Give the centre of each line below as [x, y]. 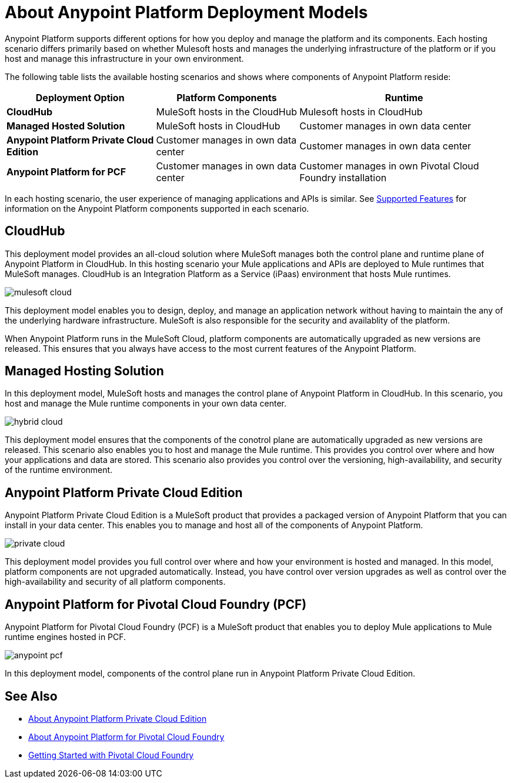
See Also [31, 696]
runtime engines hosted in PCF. [66, 637]
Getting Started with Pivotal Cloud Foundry [111, 755]
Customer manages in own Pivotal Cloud [389, 166]
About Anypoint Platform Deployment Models [186, 12]
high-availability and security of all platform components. [115, 582]
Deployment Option [80, 97]
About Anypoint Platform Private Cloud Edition [118, 718]
